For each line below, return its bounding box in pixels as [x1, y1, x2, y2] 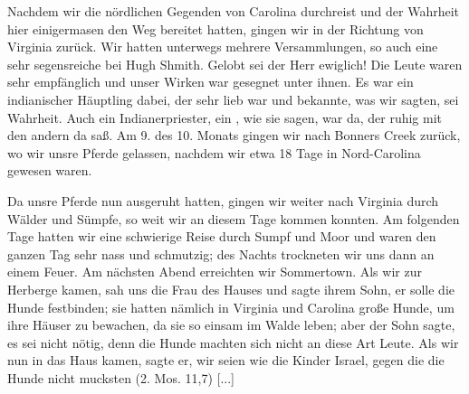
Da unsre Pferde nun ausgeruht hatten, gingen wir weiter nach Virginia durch [7, 191, 439, 210]
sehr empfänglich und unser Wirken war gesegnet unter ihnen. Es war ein [7, 72, 414, 91]
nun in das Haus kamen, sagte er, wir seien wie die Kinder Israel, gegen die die [7, 351, 445, 370]
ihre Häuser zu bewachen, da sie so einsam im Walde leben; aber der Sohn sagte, [7, 315, 455, 334]
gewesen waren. [7, 161, 92, 180]
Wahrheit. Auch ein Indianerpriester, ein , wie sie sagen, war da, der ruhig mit [7, 108, 443, 127]
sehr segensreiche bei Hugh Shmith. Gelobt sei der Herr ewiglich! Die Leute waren [7, 54, 463, 73]
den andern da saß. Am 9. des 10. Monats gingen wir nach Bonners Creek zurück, [7, 126, 461, 145]
